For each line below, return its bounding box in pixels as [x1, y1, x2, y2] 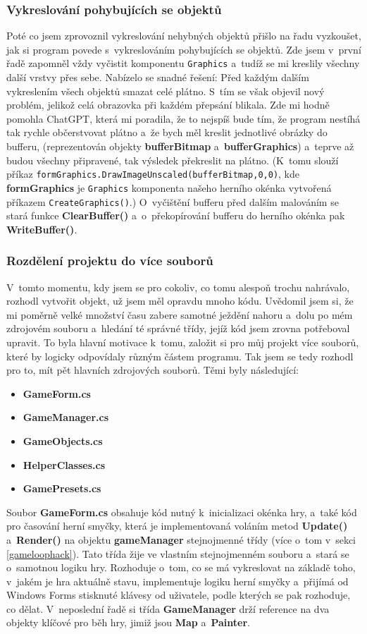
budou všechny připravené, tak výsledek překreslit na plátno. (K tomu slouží [6, 152, 339, 167]
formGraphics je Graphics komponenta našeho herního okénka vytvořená [6, 180, 332, 195]
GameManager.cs [23, 410, 108, 425]
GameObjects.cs [23, 433, 103, 448]
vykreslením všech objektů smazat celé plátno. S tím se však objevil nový [6, 83, 325, 98]
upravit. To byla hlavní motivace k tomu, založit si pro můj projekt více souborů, [6, 334, 359, 349]
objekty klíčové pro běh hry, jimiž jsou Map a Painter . [6, 615, 251, 630]
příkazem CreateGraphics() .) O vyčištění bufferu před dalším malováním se [6, 194, 339, 209]
